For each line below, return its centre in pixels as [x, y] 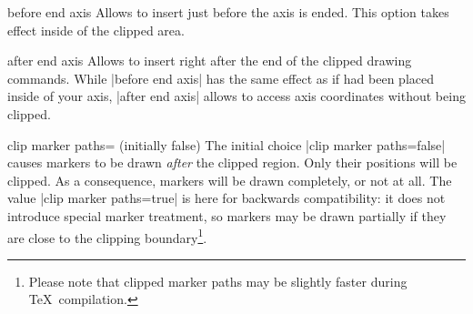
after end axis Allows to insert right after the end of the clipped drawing [210, 61]
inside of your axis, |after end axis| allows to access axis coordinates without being [236, 96]
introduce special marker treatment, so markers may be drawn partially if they [227, 215]
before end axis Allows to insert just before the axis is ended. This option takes [228, 12]
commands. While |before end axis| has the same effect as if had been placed [221, 78]
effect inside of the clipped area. [96, 30]
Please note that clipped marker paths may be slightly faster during [218, 281]
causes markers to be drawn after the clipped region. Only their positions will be [232, 162]
